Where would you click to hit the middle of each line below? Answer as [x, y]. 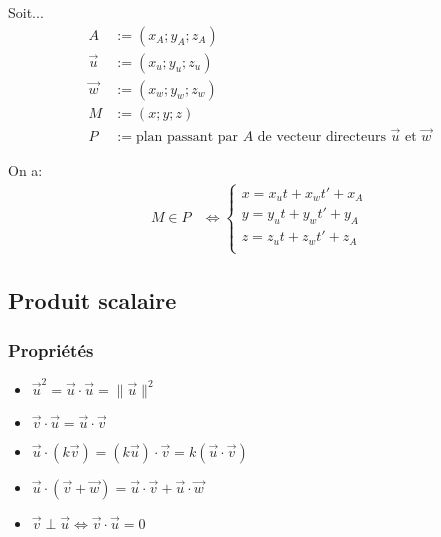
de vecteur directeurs [321, 136]
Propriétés [51, 349]
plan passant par [187, 136]
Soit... [26, 12]
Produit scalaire [92, 300]
